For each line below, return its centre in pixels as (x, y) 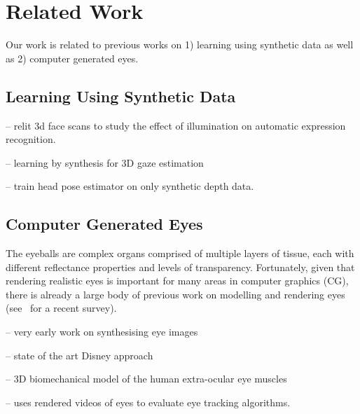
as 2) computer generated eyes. (72, 58)
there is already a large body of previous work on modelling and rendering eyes (175, 294)
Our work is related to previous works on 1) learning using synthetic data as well (180, 44)
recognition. (31, 139)
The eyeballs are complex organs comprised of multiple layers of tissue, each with (180, 253)
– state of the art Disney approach (79, 355)
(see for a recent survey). (61, 308)
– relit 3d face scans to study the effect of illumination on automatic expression (176, 125)
